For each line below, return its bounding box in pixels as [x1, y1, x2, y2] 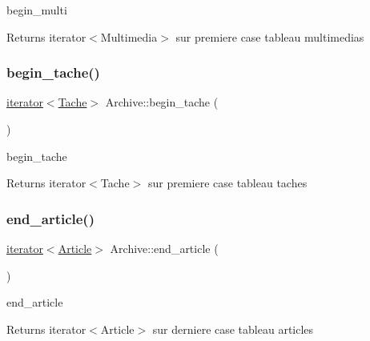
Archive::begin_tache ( [105, 94, 219, 110]
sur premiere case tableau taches [147, 175, 308, 191]
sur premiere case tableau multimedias [175, 28, 364, 45]
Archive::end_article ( [110, 240, 219, 256]
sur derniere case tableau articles [152, 320, 314, 337]
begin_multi [6, 2, 67, 18]
